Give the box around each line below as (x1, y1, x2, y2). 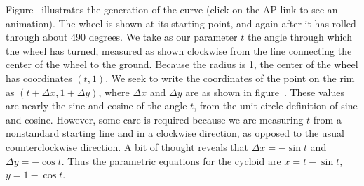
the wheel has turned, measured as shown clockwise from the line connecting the (6, 43, 352, 58)
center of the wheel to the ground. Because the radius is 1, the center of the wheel (6, 57, 358, 72)
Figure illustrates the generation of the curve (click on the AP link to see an (6, 2, 338, 16)
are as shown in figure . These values (185, 84, 344, 99)
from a (313, 112, 342, 126)
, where (98, 84, 130, 99)
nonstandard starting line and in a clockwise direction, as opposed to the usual (6, 126, 344, 140)
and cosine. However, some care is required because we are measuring (6, 112, 304, 126)
